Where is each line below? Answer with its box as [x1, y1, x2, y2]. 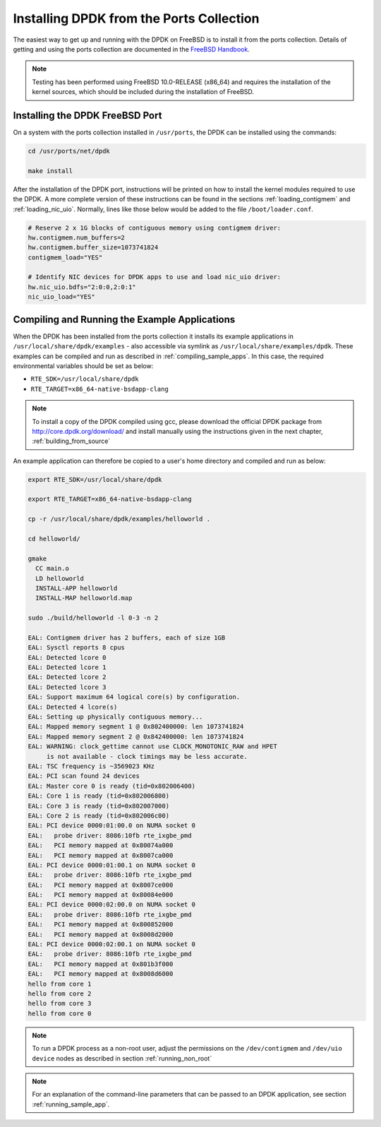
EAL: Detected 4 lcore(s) [28, 703, 118, 711]
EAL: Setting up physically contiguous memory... [28, 713, 203, 721]
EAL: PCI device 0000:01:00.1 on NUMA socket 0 [28, 861, 195, 869]
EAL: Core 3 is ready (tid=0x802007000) [28, 802, 169, 810]
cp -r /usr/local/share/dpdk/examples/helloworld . [28, 515, 211, 523]
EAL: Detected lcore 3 [28, 683, 107, 691]
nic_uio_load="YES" [28, 293, 95, 301]
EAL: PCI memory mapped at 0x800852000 [28, 921, 174, 928]
